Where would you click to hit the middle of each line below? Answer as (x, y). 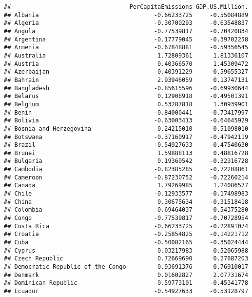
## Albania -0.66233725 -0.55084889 (126, 15)
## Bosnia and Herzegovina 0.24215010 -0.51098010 (126, 129)
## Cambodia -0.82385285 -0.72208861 (126, 169)
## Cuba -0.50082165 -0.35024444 (126, 243)
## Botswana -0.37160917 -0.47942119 (126, 137)
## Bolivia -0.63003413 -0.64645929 (126, 121)
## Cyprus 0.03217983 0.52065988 (126, 250)
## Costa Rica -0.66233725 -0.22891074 (126, 226)
